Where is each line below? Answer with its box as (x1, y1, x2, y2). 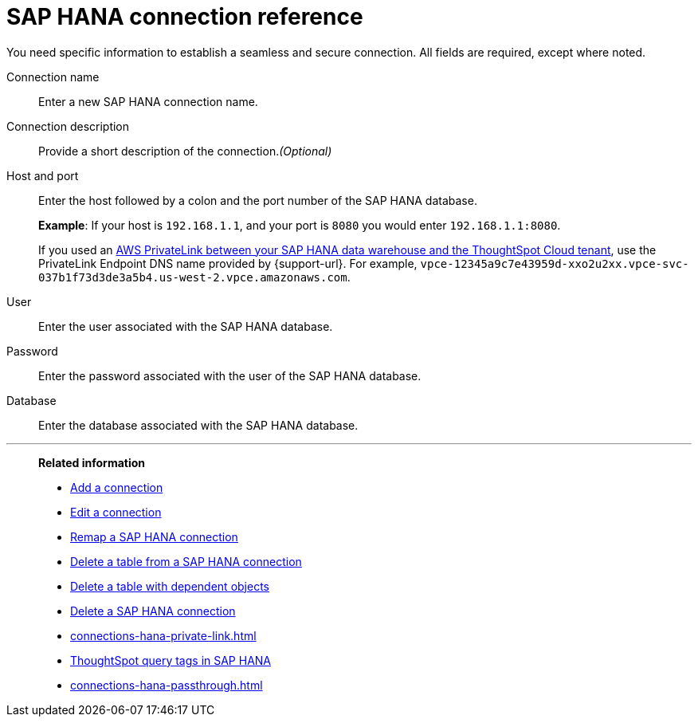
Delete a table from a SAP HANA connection (70, 554, 302, 568)
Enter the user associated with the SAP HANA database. (38, 319, 333, 333)
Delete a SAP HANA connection (70, 603, 236, 618)
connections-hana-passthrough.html (70, 678, 263, 692)
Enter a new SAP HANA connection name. (38, 94, 258, 108)
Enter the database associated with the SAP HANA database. (38, 418, 359, 432)
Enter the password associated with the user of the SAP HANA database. (38, 368, 422, 383)
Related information (38, 455, 146, 470)
